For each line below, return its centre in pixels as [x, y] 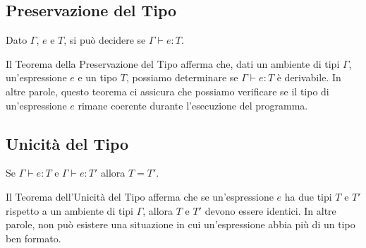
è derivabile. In [309, 77]
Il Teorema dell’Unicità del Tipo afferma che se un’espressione [140, 196]
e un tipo [98, 77]
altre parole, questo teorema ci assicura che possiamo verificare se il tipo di [167, 91]
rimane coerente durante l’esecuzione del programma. [193, 105]
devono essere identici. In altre [270, 210]
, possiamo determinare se [182, 77]
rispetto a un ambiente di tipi [69, 210]
